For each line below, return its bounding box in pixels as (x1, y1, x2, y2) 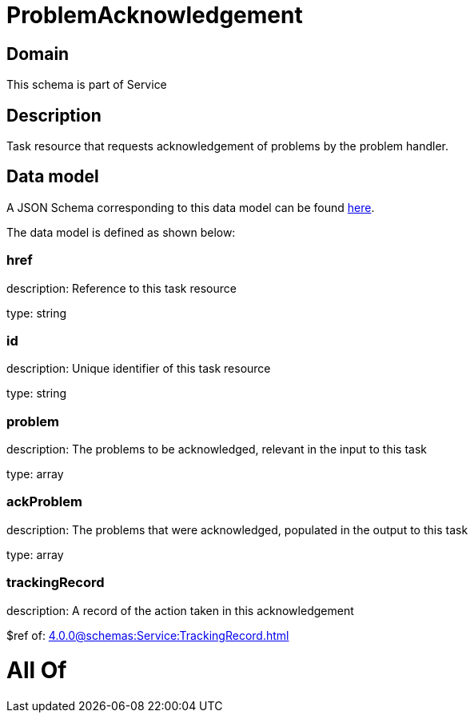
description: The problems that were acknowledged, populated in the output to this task (6, 522, 468, 537)
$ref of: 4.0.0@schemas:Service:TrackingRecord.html (6, 628, 289, 642)
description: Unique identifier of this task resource (6, 361, 271, 376)
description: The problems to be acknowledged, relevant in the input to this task (6, 442, 427, 457)
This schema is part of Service (6, 78, 167, 92)
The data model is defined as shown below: (6, 225, 236, 239)
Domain (6, 43, 70, 64)
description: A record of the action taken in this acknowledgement (6, 603, 354, 617)
